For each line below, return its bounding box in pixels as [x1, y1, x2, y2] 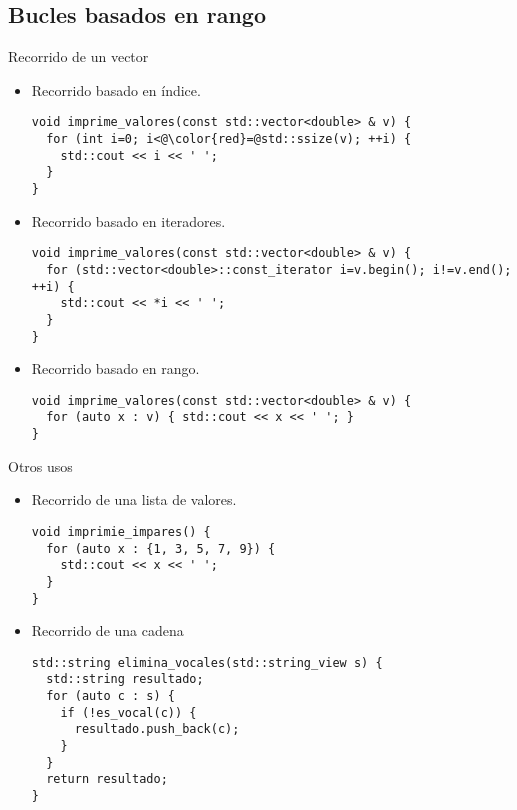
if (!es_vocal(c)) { [60, 705, 197, 720]
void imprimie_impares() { [31, 524, 211, 539]
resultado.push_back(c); [74, 722, 240, 737]
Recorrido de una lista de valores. [31, 489, 237, 510]
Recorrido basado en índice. [31, 79, 201, 100]
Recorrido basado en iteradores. [31, 210, 226, 231]
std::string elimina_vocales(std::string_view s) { [31, 655, 383, 670]
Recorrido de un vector [8, 46, 149, 67]
